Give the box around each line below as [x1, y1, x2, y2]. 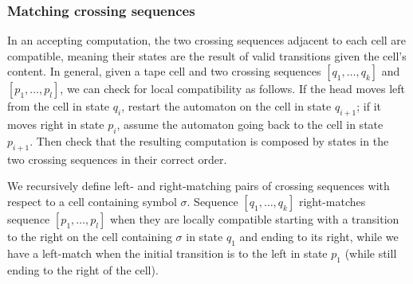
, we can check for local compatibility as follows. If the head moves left [60, 80, 405, 97]
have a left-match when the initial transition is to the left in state [7, 244, 328, 261]
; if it [356, 98, 382, 115]
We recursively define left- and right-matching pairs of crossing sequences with [7, 177, 390, 194]
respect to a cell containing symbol [7, 193, 177, 209]
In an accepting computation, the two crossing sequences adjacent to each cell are [7, 32, 407, 49]
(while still [344, 244, 397, 261]
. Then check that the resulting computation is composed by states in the [29, 133, 389, 149]
